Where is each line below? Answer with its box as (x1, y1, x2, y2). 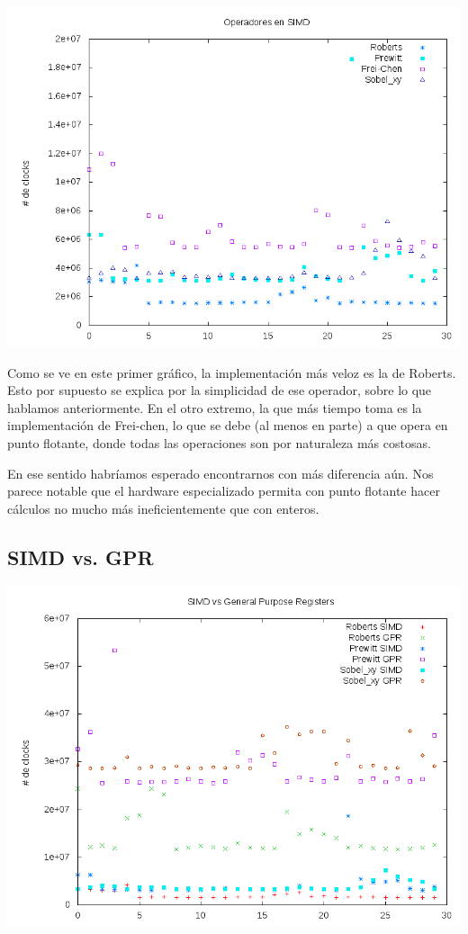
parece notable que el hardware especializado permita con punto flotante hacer (7, 481, 440, 500)
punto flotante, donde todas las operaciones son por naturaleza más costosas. (7, 433, 431, 452)
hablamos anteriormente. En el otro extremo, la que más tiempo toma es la (7, 398, 422, 417)
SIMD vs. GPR (7, 543, 154, 570)
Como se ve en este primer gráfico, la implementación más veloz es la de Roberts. (7, 363, 456, 382)
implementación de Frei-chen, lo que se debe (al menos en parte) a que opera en (7, 416, 448, 435)
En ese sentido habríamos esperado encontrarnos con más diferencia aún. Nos (7, 463, 434, 482)
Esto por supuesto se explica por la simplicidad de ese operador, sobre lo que (7, 381, 432, 400)
